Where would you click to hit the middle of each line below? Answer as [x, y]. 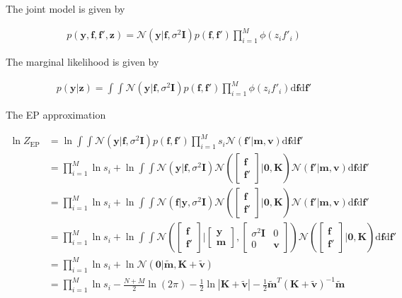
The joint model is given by [65, 8]
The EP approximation [56, 115]
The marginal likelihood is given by [82, 62]
